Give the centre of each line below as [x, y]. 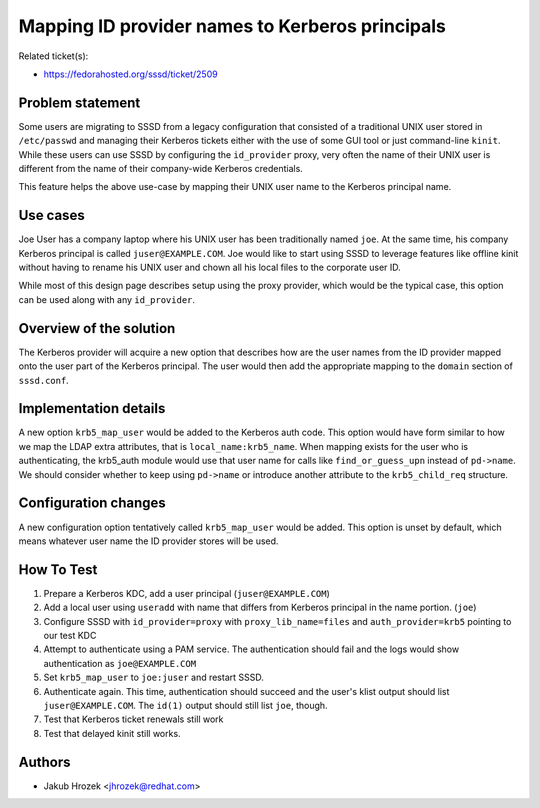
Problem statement [79, 102]
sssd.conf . [43, 380]
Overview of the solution [97, 328]
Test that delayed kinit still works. [112, 733]
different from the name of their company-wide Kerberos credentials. [161, 169]
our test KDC [70, 636]
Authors [44, 761]
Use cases [51, 215]
